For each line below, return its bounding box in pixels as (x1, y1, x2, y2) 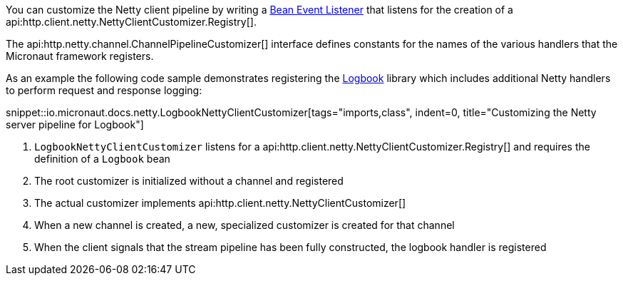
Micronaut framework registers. (6, 50, 154, 62)
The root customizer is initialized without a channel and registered (34, 175, 344, 187)
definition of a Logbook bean (34, 153, 170, 165)
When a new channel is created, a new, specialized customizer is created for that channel (34, 219, 455, 231)
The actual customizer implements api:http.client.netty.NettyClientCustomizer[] (34, 197, 406, 209)
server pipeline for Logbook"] (6, 118, 144, 131)
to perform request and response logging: (6, 84, 202, 96)
